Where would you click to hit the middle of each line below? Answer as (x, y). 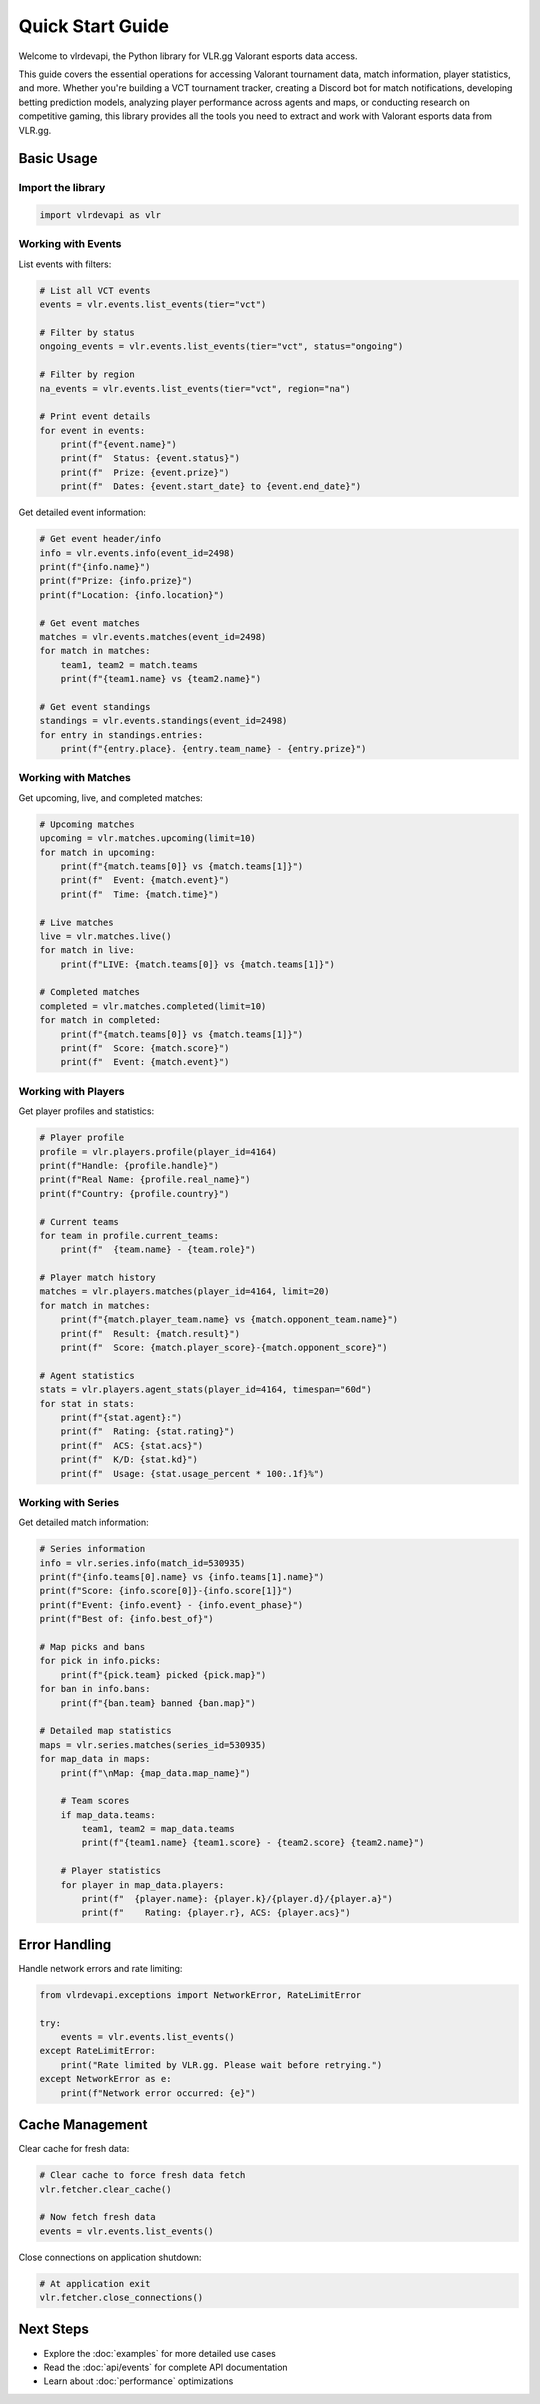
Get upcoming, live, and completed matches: (111, 797)
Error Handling (65, 1944)
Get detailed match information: (83, 1522)
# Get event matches (89, 623)
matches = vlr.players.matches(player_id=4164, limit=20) (184, 1291)
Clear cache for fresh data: (74, 2149)
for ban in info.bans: (95, 1689)
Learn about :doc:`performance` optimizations (138, 2381)
